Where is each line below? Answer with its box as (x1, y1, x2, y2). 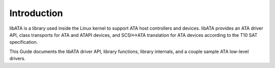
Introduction (9, 8, 63, 19)
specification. (9, 39, 38, 45)
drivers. (9, 55, 25, 61)
